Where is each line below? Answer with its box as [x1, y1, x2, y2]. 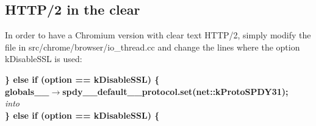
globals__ [5, 85, 49, 97]
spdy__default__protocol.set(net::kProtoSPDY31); [62, 85, 289, 97]
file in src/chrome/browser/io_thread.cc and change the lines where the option [5, 40, 300, 53]
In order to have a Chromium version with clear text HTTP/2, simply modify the [5, 29, 311, 41]
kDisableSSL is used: [5, 52, 82, 65]
